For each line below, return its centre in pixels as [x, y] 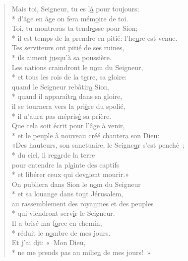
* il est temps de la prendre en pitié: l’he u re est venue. [94, 38]
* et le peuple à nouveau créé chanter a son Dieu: [86, 135]
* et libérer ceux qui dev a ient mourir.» [70, 174]
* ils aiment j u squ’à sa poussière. [62, 57]
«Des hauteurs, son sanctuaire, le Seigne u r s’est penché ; [98, 145]
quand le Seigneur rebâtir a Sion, [61, 86]
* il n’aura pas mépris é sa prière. [62, 116]
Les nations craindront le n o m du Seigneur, [77, 67]
